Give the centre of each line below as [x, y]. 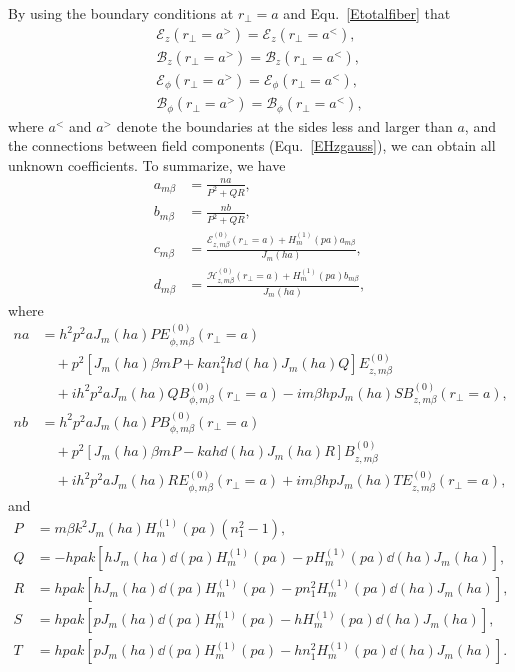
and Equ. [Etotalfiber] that [367, 13]
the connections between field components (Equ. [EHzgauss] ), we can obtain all [252, 145]
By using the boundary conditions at [121, 13]
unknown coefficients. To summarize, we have [147, 164]
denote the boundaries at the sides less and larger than [284, 125]
